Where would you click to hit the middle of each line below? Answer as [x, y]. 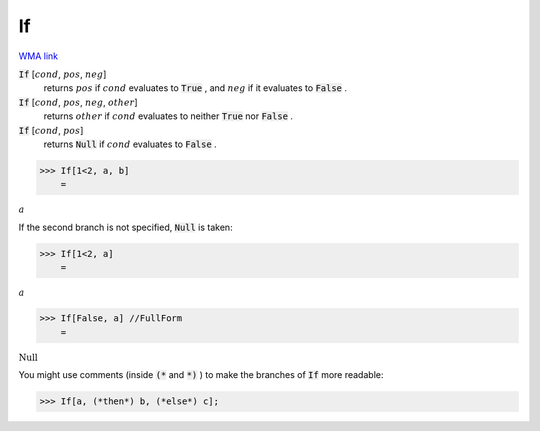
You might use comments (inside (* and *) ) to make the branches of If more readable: [201, 375]
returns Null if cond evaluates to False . [130, 144]
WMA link [38, 56]
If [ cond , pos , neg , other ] [78, 102]
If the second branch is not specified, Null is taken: [126, 227]
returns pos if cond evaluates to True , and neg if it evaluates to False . [195, 88]
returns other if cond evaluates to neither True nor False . [168, 116]
